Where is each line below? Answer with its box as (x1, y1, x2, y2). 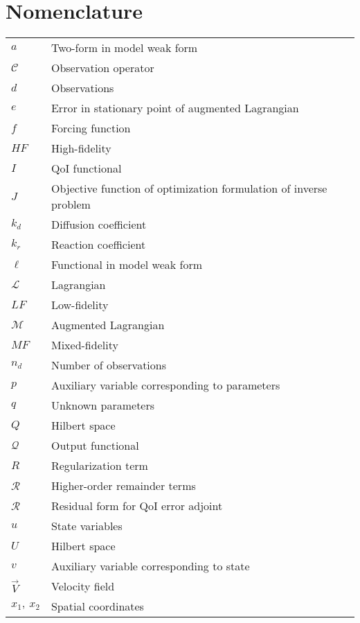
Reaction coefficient (51, 236, 146, 253)
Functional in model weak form (51, 256, 203, 273)
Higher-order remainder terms (51, 477, 196, 494)
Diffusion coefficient (51, 216, 147, 233)
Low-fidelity (51, 297, 109, 313)
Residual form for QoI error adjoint (51, 498, 223, 514)
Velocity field (51, 578, 115, 595)
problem (51, 196, 91, 213)
